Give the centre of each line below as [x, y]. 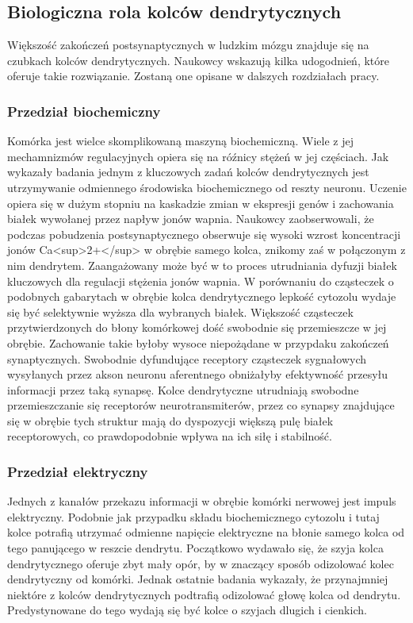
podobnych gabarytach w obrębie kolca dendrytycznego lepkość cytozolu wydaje [202, 296]
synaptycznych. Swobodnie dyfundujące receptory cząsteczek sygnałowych [187, 358]
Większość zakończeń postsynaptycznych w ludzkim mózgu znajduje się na [188, 45]
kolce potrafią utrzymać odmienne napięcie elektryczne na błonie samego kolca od [206, 532]
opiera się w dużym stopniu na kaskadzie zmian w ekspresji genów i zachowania [201, 203]
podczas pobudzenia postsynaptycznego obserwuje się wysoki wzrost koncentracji [204, 234]
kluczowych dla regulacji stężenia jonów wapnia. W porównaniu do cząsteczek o [201, 281]
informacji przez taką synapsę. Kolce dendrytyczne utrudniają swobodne [183, 389]
